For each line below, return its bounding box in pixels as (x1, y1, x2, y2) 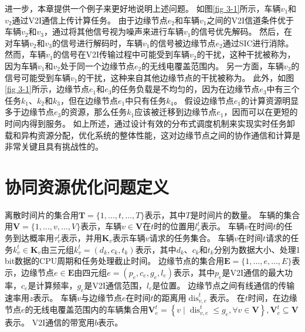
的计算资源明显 (241, 94, 299, 106)
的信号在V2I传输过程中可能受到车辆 (53, 48, 190, 60)
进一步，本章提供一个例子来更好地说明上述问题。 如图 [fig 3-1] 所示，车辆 (5, 2, 281, 14)
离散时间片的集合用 (5, 208, 79, 221)
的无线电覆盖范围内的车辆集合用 (25, 303, 148, 316)
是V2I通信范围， (84, 279, 147, 291)
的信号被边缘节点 (150, 36, 216, 49)
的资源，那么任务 (61, 106, 127, 118)
